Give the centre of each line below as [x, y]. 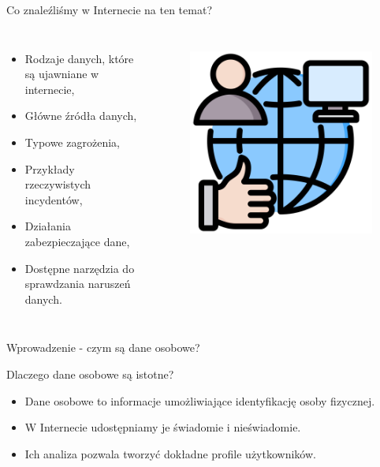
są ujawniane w [62, 74]
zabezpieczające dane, [77, 241]
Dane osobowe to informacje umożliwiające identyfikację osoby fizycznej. [200, 400]
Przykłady [50, 168]
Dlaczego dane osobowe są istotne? [90, 374]
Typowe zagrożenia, [72, 142]
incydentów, [54, 199]
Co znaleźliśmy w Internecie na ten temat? [110, 9]
